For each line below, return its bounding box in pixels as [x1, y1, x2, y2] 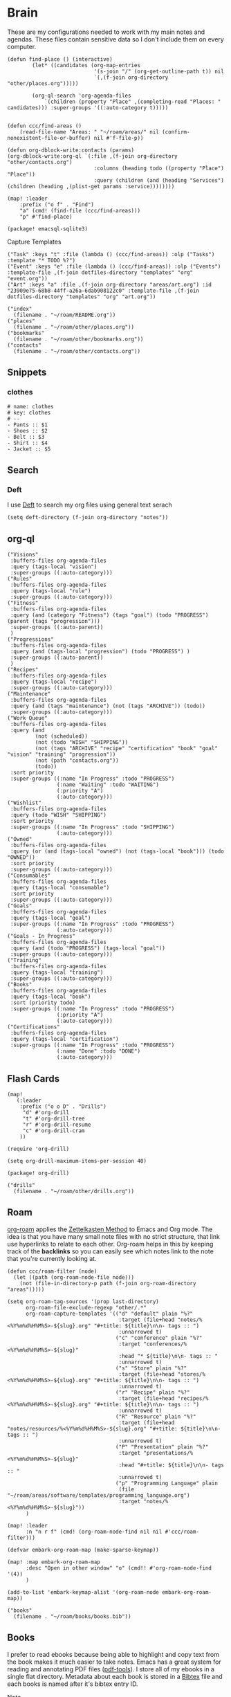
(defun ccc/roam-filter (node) [7, 1268, 98, 1275]
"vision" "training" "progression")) [7, 751, 116, 759]
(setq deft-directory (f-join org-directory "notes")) [7, 514, 169, 521]
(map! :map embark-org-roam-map [7, 1559, 100, 1566]
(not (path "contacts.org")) [35, 757, 119, 764]
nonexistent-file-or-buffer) [7, 134, 91, 141]
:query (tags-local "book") [10, 993, 91, 1001]
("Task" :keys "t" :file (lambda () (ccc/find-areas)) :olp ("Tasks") [7, 251, 215, 257]
